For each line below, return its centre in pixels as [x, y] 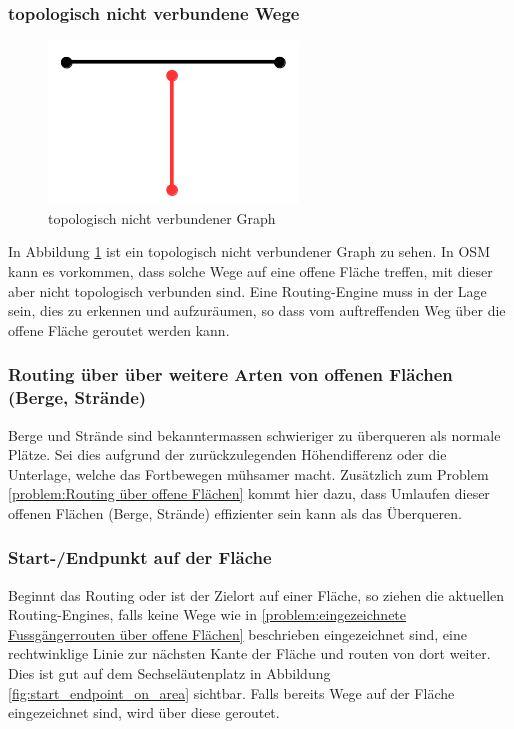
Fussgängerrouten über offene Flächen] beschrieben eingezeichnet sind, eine [237, 633]
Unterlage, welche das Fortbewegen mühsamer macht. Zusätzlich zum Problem [248, 473]
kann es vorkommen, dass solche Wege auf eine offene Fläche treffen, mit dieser [250, 271]
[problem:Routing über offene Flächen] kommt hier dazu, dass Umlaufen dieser [249, 493]
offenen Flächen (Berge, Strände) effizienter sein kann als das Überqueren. [235, 512]
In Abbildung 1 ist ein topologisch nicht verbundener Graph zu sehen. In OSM [249, 251]
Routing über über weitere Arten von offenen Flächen [230, 374]
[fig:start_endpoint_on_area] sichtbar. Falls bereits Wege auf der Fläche [231, 692]
